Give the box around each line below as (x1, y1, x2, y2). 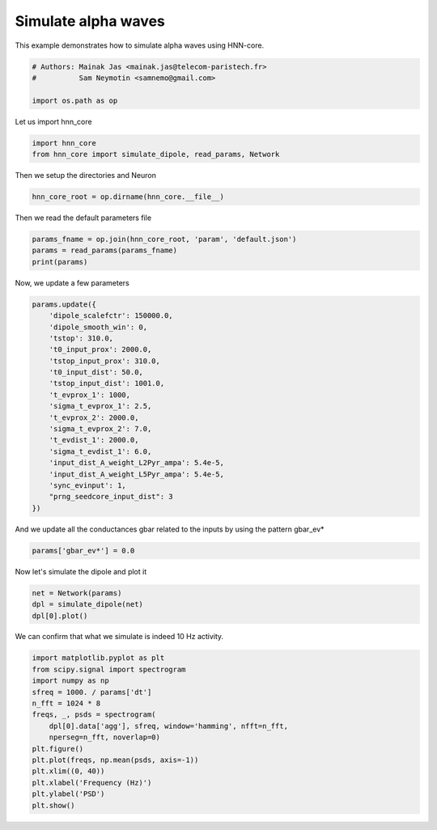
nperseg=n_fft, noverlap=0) (49, 733, 161, 742)
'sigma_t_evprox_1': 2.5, (49, 401, 152, 411)
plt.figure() (32, 744, 84, 753)
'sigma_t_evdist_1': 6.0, (49, 447, 152, 456)
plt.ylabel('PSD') (32, 790, 105, 798)
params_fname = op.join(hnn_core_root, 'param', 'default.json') (32, 235, 297, 243)
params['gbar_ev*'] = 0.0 (32, 546, 135, 555)
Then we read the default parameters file (15, 213, 152, 222)
